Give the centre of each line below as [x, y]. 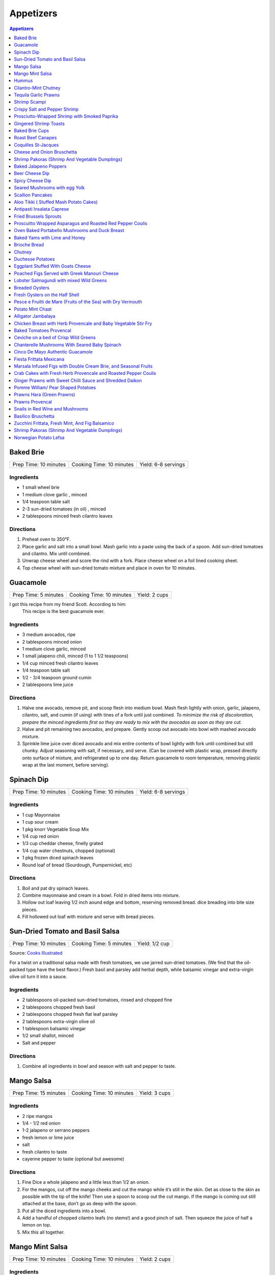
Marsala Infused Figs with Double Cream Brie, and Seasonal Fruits [83, 366]
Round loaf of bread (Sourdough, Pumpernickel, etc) [77, 865]
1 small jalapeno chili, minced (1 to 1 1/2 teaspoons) [75, 656]
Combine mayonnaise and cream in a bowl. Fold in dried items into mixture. [101, 896]
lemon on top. [37, 1225]
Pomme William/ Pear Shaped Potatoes [55, 388]
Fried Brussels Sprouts [38, 216]
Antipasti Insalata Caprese [42, 209]
